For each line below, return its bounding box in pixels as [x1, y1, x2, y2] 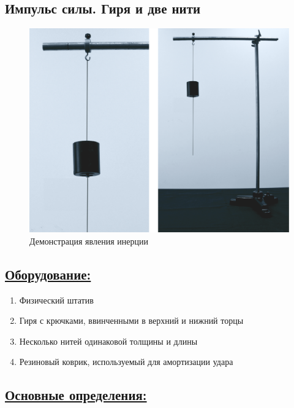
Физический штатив [19, 293, 94, 306]
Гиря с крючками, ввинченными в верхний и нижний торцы [19, 314, 244, 327]
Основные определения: [5, 385, 147, 404]
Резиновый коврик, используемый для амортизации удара [19, 355, 233, 368]
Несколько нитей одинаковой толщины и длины [19, 334, 198, 347]
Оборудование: [5, 264, 91, 283]
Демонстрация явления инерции [29, 234, 148, 247]
